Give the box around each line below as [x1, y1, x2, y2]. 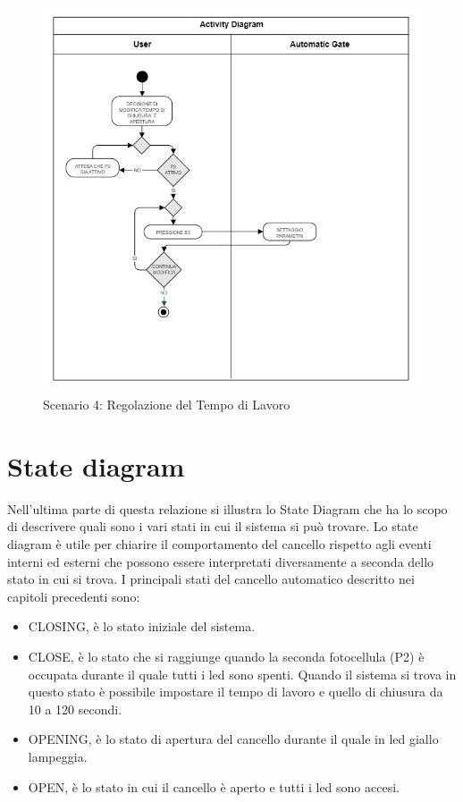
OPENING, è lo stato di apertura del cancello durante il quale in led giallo [28, 730, 439, 748]
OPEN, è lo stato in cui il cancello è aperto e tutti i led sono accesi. [28, 777, 400, 796]
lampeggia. [28, 747, 88, 765]
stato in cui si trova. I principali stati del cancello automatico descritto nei [7, 570, 415, 588]
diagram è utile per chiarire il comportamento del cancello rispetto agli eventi [7, 535, 432, 553]
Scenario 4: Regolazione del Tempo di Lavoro [43, 395, 290, 414]
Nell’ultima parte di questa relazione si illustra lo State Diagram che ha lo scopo [7, 499, 448, 518]
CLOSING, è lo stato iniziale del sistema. [28, 617, 256, 636]
